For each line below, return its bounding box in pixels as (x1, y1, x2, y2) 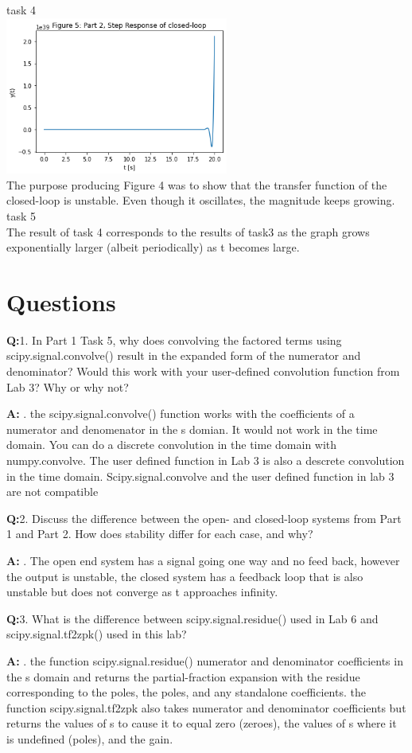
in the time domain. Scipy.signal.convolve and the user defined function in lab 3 (6, 467, 395, 484)
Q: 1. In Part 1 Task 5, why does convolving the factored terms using (6, 331, 342, 348)
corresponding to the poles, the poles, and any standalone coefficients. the (6, 684, 366, 700)
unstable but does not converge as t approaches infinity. (6, 583, 278, 600)
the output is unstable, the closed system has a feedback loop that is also (6, 568, 363, 584)
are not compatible (6, 483, 99, 500)
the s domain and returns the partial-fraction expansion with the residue (6, 668, 360, 685)
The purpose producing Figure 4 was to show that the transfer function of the (6, 176, 387, 193)
